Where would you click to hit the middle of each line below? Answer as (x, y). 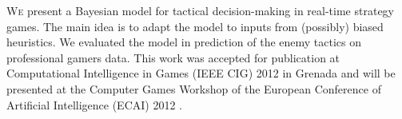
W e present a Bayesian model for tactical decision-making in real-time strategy (200, 10)
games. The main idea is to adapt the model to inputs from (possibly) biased (195, 26)
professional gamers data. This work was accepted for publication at (173, 57)
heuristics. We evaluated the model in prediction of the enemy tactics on (184, 42)
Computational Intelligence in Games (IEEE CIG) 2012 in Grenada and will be (201, 73)
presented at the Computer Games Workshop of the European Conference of (194, 88)
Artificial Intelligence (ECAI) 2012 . (94, 104)
